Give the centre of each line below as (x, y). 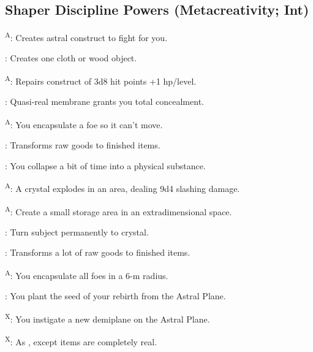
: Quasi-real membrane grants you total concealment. (104, 101)
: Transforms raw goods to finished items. (83, 145)
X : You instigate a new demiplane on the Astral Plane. (107, 318)
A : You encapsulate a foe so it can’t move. (84, 123)
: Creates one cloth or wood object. (71, 58)
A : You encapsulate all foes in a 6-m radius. (87, 274)
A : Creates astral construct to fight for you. (86, 36)
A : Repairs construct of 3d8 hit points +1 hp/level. (101, 80)
